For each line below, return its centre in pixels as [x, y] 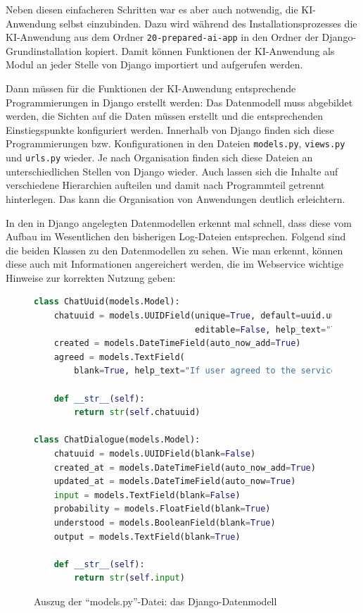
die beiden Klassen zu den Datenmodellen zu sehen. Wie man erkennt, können [174, 250]
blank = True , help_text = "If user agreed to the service [205, 371]
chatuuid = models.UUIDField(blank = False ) [155, 454]
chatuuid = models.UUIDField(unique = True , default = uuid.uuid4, [205, 316]
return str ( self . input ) [129, 578]
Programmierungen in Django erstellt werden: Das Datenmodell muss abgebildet [179, 102]
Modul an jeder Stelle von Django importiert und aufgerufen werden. [154, 64]
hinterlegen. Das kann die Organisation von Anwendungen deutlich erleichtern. [176, 198]
